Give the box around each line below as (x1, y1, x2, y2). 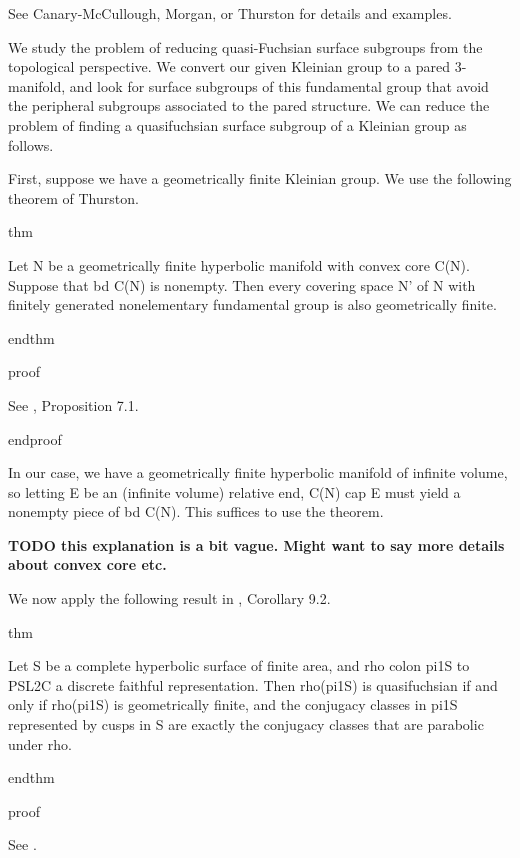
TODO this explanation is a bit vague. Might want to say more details (8, 534, 505, 555)
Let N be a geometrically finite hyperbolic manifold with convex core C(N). (8, 254, 470, 275)
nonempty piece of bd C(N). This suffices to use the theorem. (8, 501, 384, 522)
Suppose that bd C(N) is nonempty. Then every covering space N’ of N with (8, 274, 476, 295)
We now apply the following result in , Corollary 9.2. (8, 588, 331, 609)
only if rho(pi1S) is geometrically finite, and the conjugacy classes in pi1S (8, 694, 458, 715)
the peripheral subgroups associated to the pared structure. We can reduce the (8, 95, 490, 116)
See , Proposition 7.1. (8, 394, 139, 415)
